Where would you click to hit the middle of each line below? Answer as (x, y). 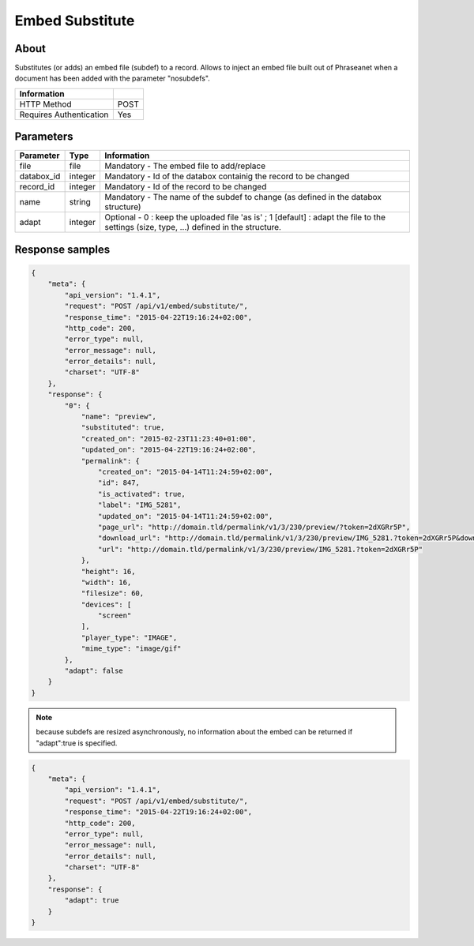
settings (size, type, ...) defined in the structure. (193, 227)
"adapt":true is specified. (77, 743)
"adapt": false (94, 671)
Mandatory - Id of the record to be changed (185, 187)
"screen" (115, 616)
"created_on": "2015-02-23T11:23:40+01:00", (169, 439)
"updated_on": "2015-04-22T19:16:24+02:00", (169, 450)
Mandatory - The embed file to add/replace (185, 166)
